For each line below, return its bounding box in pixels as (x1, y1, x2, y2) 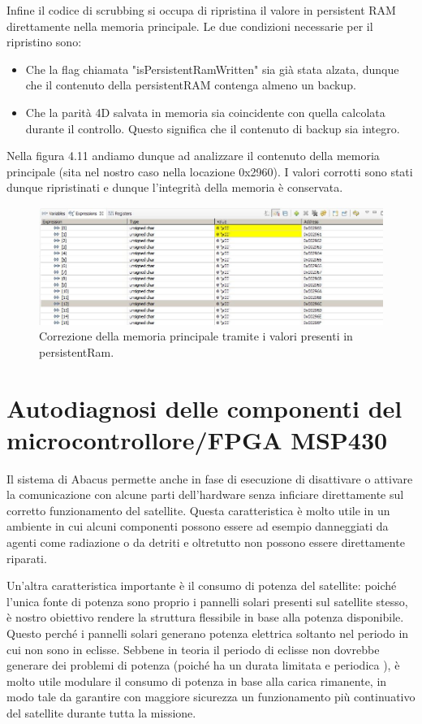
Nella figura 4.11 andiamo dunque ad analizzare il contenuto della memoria (6, 147, 380, 164)
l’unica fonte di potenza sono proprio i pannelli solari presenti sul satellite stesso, (6, 592, 408, 609)
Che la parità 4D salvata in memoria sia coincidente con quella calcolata (25, 103, 385, 120)
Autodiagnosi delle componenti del (6, 391, 403, 424)
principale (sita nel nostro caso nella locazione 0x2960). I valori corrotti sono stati (6, 163, 413, 180)
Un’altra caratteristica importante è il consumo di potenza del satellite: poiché (6, 577, 397, 594)
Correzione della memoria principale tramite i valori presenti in (39, 327, 353, 345)
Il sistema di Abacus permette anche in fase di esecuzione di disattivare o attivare (6, 470, 413, 487)
